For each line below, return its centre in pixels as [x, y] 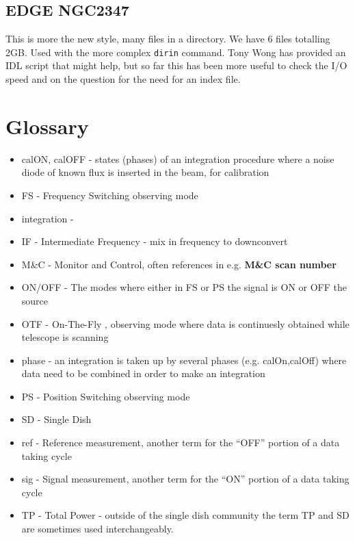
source [35, 300]
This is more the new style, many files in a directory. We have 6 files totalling [168, 39]
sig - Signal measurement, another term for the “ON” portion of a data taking [185, 479]
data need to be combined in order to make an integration [143, 373]
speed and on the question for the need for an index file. [123, 79]
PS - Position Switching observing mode [106, 396]
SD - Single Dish [56, 419]
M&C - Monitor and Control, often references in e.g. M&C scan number [179, 264]
